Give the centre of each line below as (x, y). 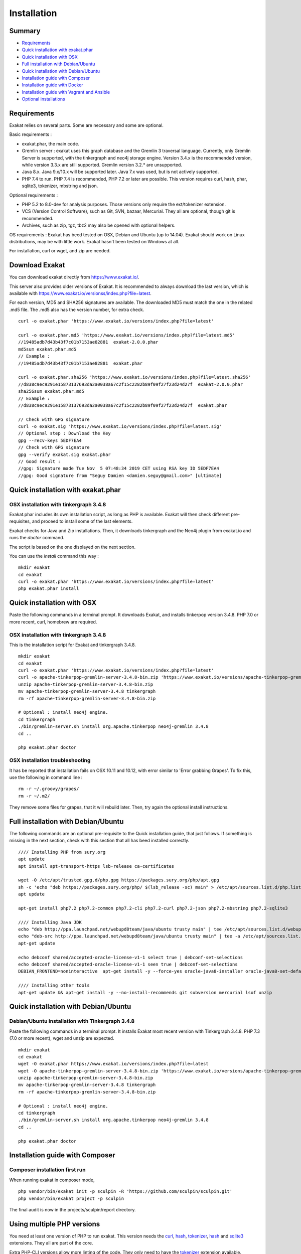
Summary (25, 31)
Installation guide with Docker (53, 85)
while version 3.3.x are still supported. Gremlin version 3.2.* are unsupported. (102, 165)
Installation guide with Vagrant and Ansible (66, 92)
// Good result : (39, 462)
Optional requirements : (34, 195)
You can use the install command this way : (54, 556)
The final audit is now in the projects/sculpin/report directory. (72, 1209)
